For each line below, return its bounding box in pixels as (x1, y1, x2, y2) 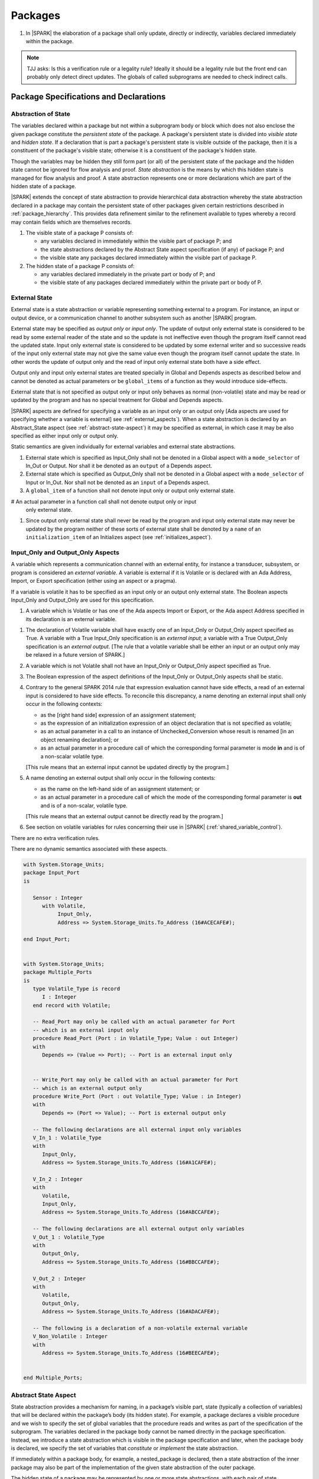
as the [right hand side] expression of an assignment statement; (40, 711, 196, 718)
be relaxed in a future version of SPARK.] (25, 651, 125, 658)
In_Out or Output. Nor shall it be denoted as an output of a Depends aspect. (25, 462, 213, 470)
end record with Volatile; (32, 1002, 111, 1009)
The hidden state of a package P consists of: (25, 262, 135, 269)
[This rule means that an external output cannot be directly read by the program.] (25, 812, 224, 819)
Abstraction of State (11, 109, 71, 118)
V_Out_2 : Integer (32, 1275, 86, 1282)
